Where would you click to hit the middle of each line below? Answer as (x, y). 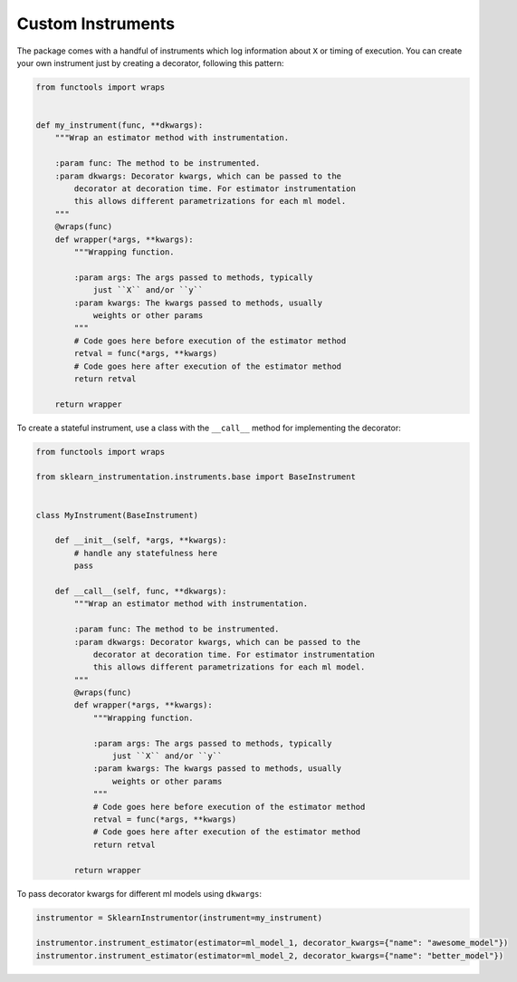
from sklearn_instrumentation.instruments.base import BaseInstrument (196, 477)
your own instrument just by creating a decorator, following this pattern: (150, 63)
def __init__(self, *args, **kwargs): (141, 540)
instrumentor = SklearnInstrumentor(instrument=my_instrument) (179, 918)
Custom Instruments (96, 24)
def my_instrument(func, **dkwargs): (120, 125)
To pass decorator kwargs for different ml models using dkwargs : (139, 893)
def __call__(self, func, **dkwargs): (141, 591)
